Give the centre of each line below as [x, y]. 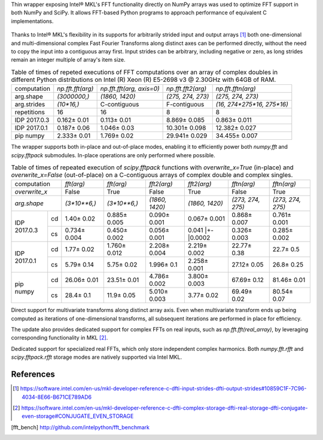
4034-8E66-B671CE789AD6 [57, 397]
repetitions [30, 112]
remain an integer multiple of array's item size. [68, 60]
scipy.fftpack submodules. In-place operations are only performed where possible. [113, 155]
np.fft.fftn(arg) [236, 88]
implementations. [32, 21]
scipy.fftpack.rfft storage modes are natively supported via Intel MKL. [97, 357]
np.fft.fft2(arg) [187, 88]
